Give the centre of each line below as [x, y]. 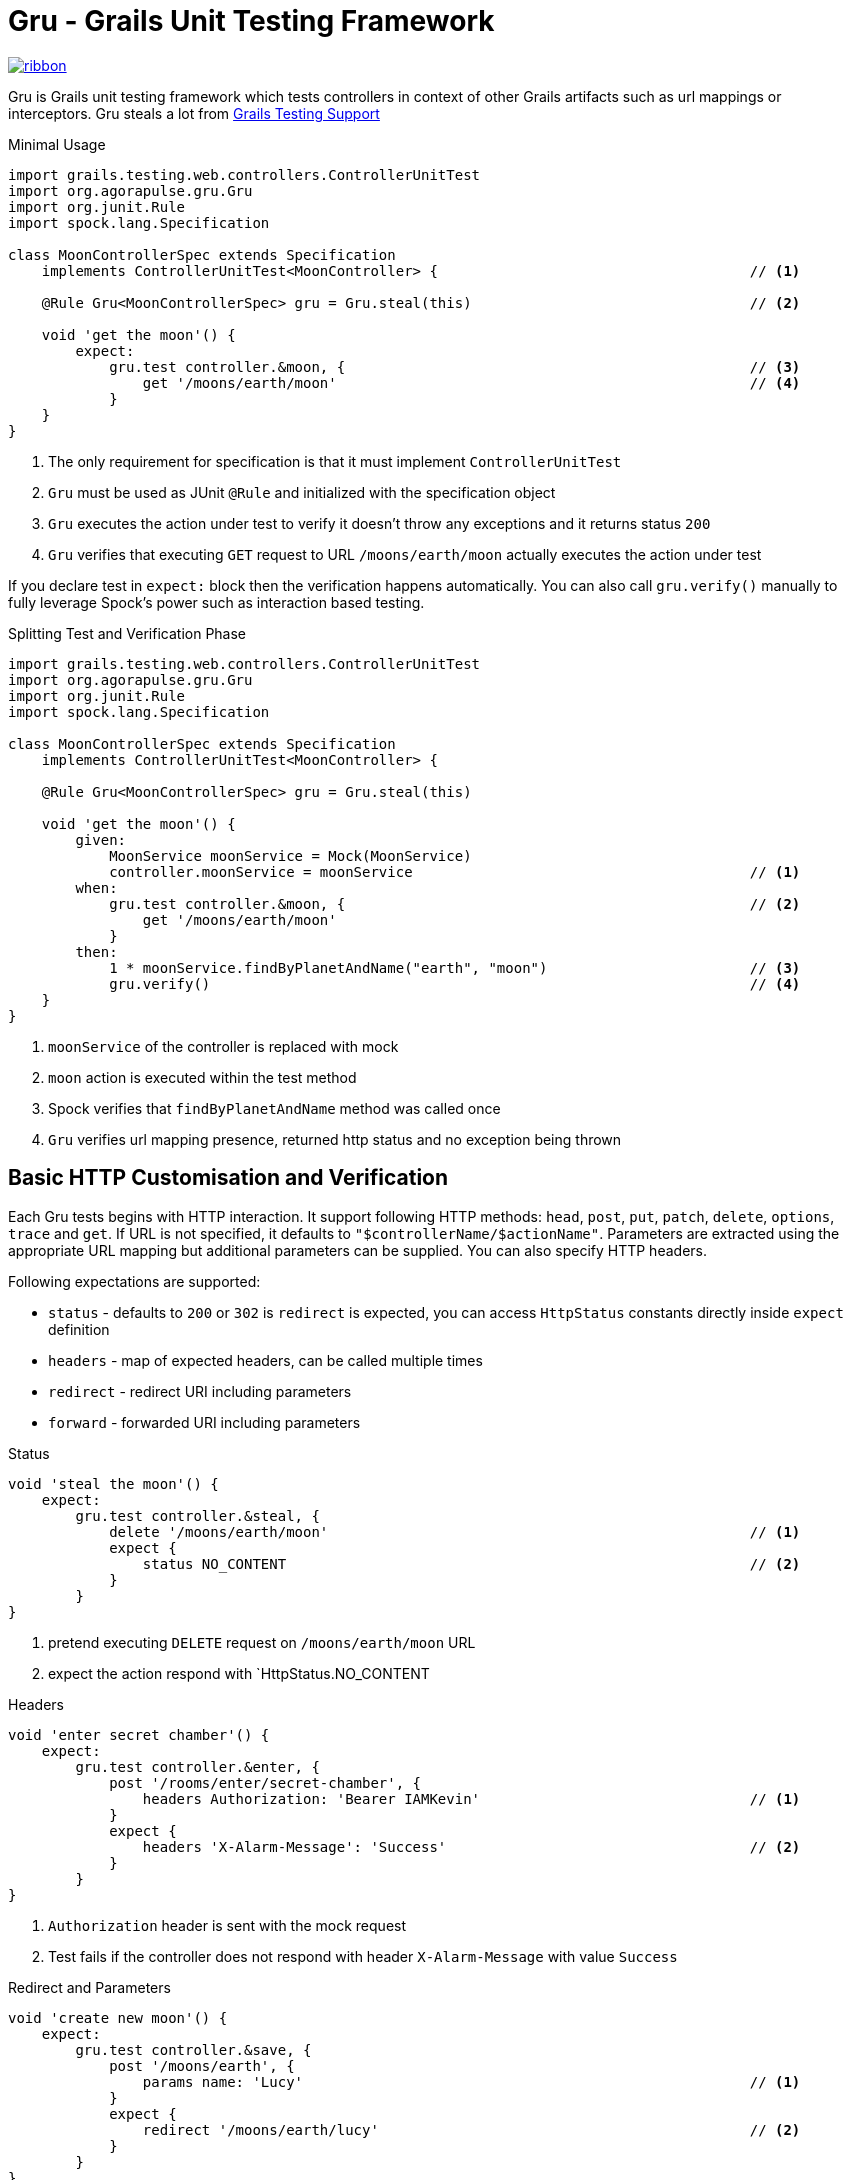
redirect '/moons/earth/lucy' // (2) [471, 2129]
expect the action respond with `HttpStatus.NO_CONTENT [239, 1673]
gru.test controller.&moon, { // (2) [455, 903]
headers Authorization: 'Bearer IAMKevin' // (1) [471, 1798]
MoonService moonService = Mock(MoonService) [290, 855]
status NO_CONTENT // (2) [471, 1563]
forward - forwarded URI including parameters [204, 1422]
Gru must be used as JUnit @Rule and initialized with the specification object [302, 492]
